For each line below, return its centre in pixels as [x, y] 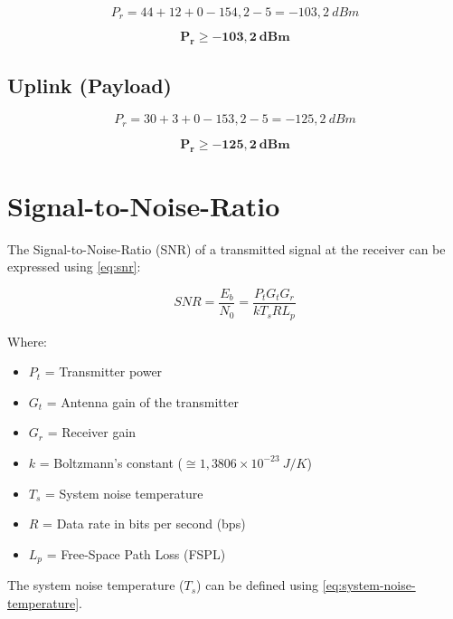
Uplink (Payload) [90, 85]
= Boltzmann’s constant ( [111, 462]
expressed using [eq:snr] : [74, 267]
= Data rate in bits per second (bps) [144, 524]
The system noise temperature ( [96, 585]
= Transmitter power [104, 371]
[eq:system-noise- [369, 585]
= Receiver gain [92, 432]
